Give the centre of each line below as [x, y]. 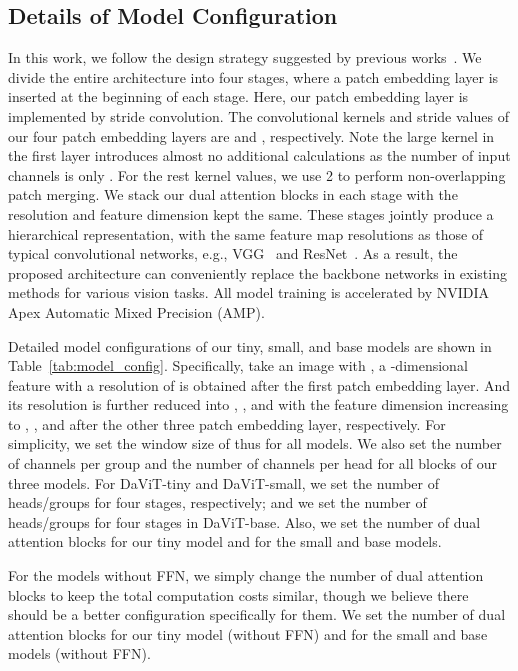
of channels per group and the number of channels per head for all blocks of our [252, 463]
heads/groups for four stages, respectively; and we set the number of [217, 502]
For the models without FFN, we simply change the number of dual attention [246, 575]
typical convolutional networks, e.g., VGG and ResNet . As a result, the [233, 253]
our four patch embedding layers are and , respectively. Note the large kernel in [251, 135]
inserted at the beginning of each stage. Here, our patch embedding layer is [238, 96]
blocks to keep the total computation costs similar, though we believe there [238, 594]
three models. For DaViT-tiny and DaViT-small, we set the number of [224, 482]
